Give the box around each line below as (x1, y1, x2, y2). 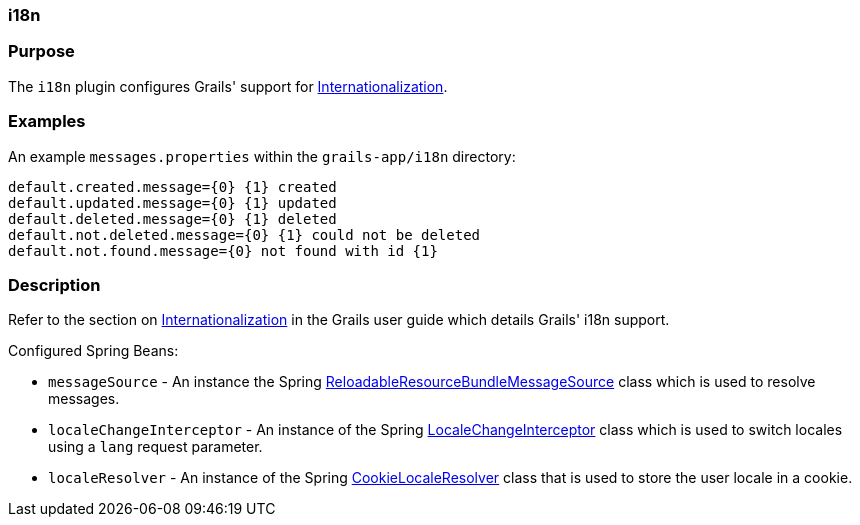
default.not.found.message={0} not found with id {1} (8, 242, 438, 259)
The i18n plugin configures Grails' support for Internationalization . (8, 77, 448, 95)
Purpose (8, 41, 75, 62)
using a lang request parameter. (48, 438, 263, 456)
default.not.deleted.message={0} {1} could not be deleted (8, 226, 481, 243)
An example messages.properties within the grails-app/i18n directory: (8, 147, 516, 165)
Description (8, 274, 101, 295)
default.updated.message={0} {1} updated (8, 194, 337, 211)
